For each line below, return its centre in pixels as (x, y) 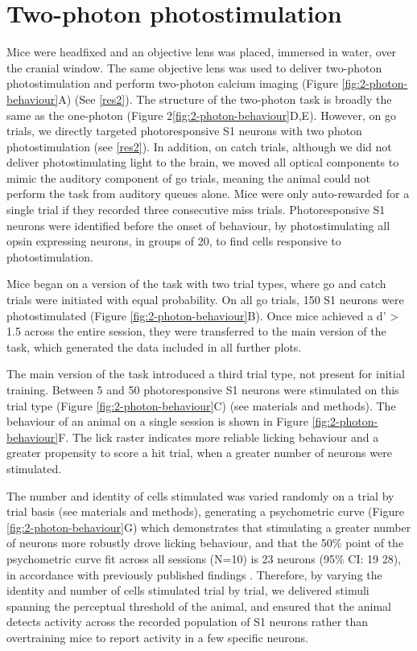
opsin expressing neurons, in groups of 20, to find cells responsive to (174, 241)
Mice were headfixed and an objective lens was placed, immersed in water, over (202, 52)
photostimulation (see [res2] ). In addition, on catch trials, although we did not (199, 146)
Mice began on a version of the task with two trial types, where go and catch (196, 284)
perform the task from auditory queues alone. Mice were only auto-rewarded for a (208, 194)
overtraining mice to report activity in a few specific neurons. (157, 637)
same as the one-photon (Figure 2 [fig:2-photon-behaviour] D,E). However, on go (201, 115)
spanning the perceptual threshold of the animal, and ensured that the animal (199, 606)
